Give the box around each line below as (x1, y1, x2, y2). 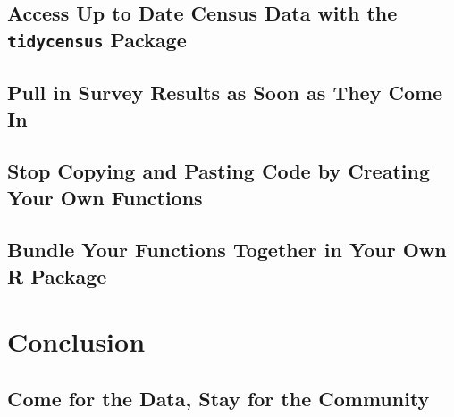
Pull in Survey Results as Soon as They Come (7, 79, 443, 106)
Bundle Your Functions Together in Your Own (7, 236, 447, 263)
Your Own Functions (7, 183, 203, 211)
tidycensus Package (7, 25, 187, 53)
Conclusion (7, 323, 146, 360)
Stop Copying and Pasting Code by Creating (7, 157, 431, 185)
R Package (7, 262, 107, 289)
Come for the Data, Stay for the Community (7, 385, 430, 413)
